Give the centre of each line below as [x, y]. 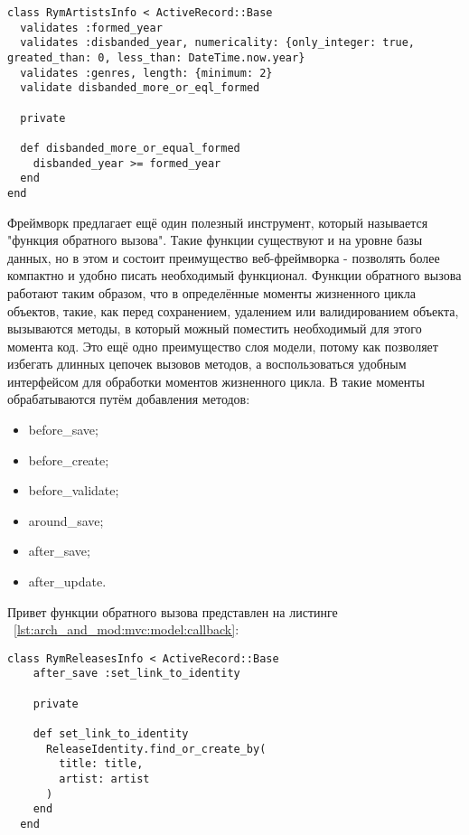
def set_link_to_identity [111, 734]
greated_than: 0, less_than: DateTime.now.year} [156, 57]
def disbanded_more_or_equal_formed [130, 148]
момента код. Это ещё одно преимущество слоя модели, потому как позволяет [223, 346]
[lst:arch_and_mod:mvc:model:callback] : [127, 629]
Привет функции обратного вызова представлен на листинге [173, 611]
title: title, [101, 764]
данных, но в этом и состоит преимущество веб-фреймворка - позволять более [224, 257]
